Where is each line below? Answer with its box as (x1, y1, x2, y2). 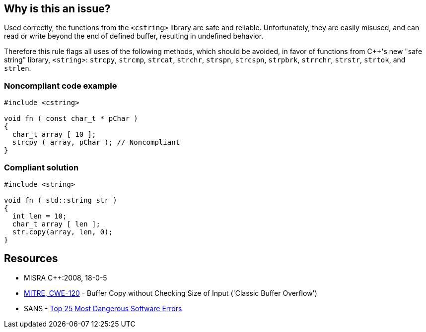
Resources (4, 252, 58, 265)
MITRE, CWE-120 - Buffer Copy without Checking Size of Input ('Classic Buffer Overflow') (24, 288, 317, 297)
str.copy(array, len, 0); (12, 227, 113, 236)
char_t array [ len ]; (12, 220, 100, 228)
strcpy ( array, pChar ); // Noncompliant (12, 138, 180, 147)
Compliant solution (4, 162, 79, 172)
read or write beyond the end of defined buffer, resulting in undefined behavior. (4, 32, 264, 41)
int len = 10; (12, 212, 67, 220)
